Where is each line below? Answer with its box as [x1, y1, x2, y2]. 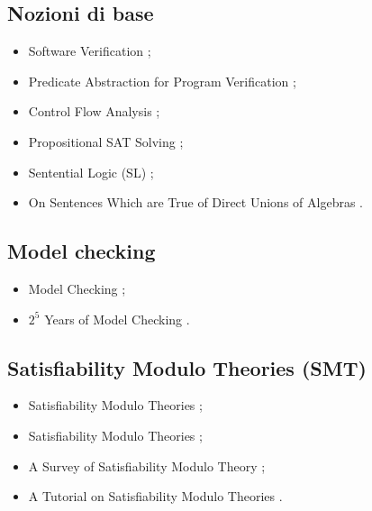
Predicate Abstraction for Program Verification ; [28, 71, 296, 90]
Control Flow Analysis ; [28, 102, 160, 121]
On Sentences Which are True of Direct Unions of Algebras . [28, 193, 363, 212]
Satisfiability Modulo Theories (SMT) [7, 353, 367, 381]
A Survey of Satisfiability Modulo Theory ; [28, 456, 266, 475]
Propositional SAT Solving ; [28, 132, 184, 151]
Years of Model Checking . [44, 309, 190, 328]
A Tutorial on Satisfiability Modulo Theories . [28, 487, 283, 506]
